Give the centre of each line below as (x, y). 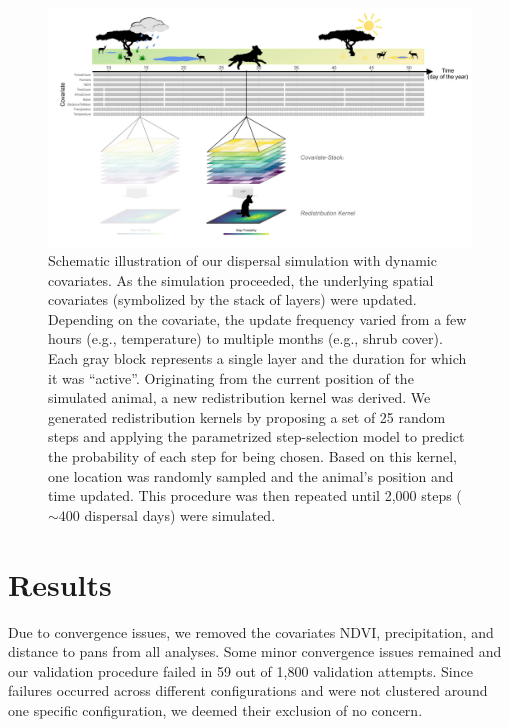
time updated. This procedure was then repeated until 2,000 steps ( (255, 495)
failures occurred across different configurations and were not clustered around (248, 690)
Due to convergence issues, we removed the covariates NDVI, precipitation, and (251, 631)
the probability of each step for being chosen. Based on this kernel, (252, 456)
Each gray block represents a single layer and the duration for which (257, 358)
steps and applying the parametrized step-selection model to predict (256, 436)
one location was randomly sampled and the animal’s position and (251, 475)
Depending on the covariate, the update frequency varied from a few (257, 318)
